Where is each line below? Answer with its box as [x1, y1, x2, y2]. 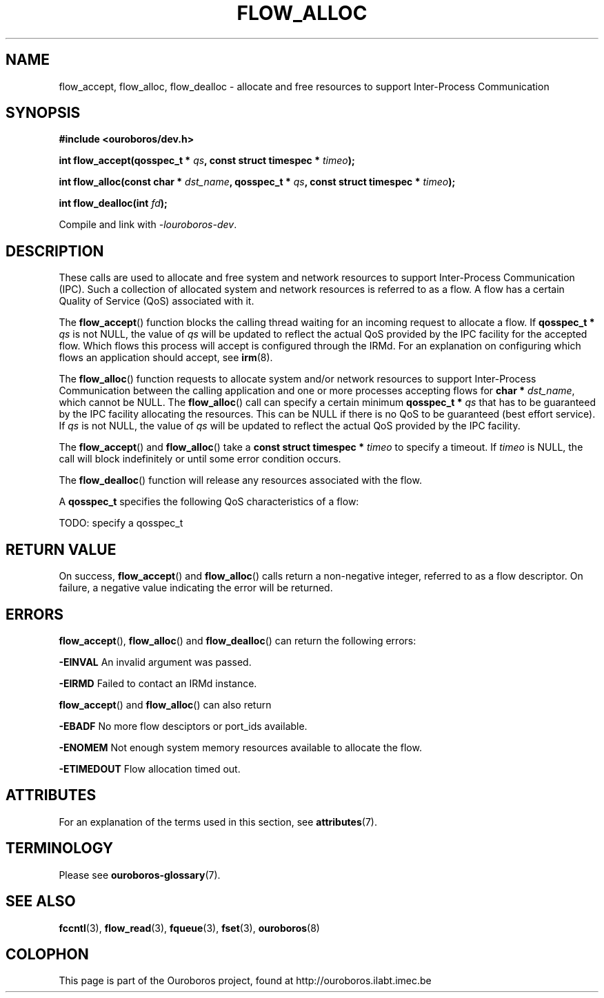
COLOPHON [6, 945, 89, 963]
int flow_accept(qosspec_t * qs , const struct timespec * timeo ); [59, 154, 355, 167]
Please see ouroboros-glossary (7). [59, 868, 221, 881]
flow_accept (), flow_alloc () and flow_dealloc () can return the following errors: [59, 634, 416, 646]
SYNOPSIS [6, 104, 81, 122]
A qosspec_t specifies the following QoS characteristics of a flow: [59, 496, 359, 508]
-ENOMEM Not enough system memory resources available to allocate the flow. [59, 741, 422, 753]
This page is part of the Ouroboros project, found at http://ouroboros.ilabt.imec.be [59, 975, 432, 987]
